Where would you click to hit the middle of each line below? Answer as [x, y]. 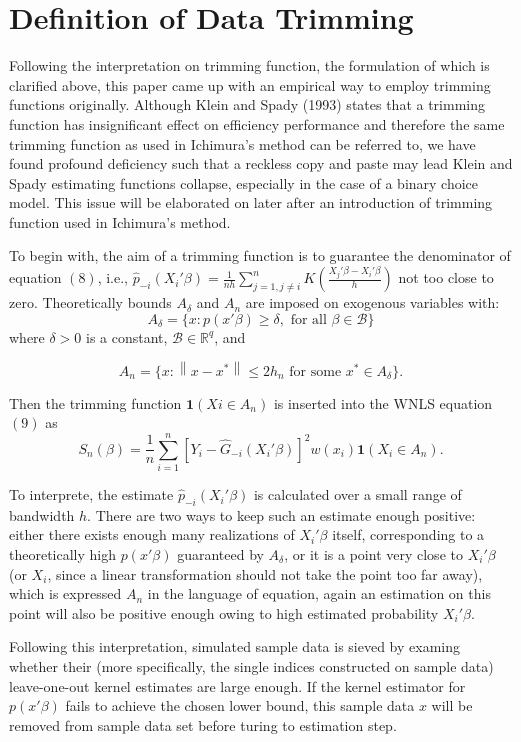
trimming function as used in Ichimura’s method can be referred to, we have [242, 143]
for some [315, 371]
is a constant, [127, 336]
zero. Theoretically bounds [90, 302]
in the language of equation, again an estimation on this [319, 593]
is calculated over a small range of [357, 494]
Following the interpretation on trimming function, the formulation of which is [249, 65]
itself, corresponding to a [408, 534]
